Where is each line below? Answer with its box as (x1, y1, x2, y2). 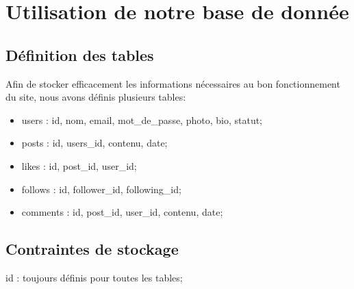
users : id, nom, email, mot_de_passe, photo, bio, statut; (21, 112, 262, 127)
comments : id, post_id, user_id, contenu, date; (21, 205, 223, 219)
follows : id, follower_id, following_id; (21, 181, 181, 196)
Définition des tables (5, 44, 154, 65)
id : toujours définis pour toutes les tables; (5, 270, 183, 284)
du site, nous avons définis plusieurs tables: (5, 90, 186, 104)
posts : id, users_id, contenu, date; (21, 136, 168, 150)
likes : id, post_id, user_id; (21, 158, 137, 173)
